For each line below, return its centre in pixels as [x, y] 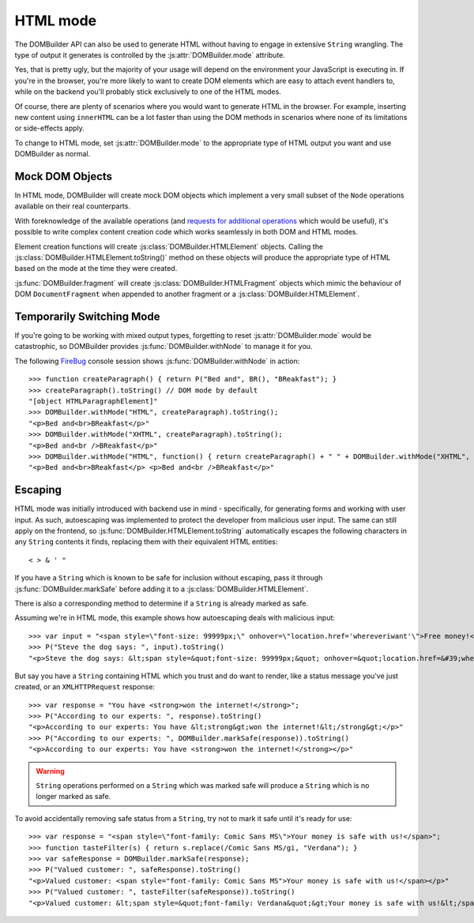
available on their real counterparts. [72, 206]
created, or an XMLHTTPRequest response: [85, 687]
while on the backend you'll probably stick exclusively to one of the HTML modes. [148, 92]
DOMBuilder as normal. [53, 154]
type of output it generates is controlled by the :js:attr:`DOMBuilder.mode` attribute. [150, 54]
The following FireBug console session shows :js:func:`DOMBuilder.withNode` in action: [157, 361]
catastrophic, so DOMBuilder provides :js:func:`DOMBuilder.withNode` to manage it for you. [164, 347]
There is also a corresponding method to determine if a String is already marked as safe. [161, 603]
